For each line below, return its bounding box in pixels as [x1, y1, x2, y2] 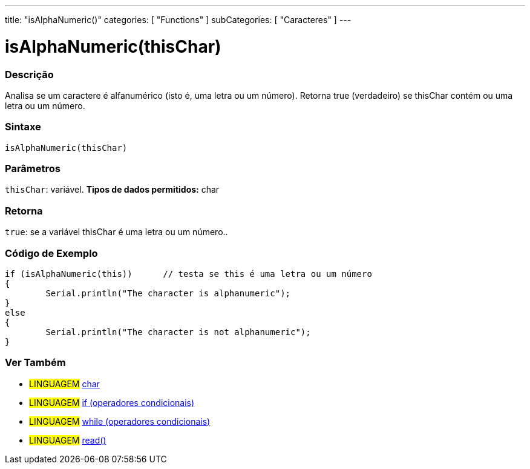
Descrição [5, 68, 54, 81]
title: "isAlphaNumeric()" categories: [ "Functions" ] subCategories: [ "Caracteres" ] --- [5, 15, 352, 25]
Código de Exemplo [5, 247, 98, 259]
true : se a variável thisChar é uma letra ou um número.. [5, 227, 228, 238]
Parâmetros [5, 162, 61, 175]
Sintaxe [5, 121, 41, 133]
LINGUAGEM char [29, 378, 100, 389]
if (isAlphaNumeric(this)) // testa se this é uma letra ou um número [5, 268, 372, 279]
